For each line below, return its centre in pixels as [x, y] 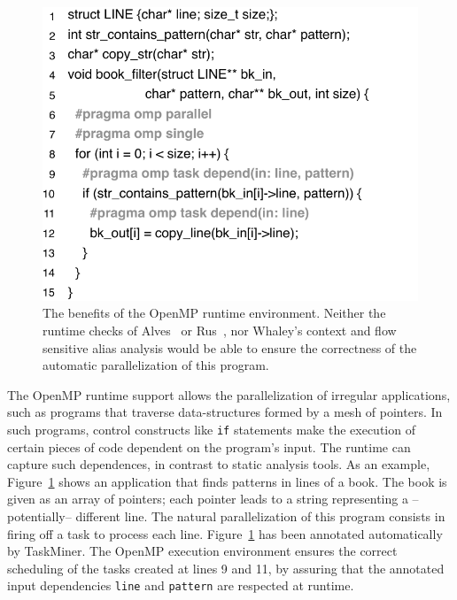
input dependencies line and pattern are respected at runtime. [181, 585]
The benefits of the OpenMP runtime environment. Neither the [214, 313]
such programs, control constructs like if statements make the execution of [211, 430]
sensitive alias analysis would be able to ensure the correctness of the [230, 347]
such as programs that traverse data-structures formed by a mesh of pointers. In [225, 412]
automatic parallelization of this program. [156, 365]
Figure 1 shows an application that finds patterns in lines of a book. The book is [227, 481]
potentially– [39, 516]
